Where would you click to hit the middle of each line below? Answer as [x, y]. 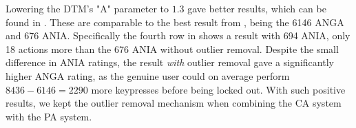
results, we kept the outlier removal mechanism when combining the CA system [174, 103]
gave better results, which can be [257, 8]
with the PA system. [49, 116]
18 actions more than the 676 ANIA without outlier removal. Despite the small [172, 49]
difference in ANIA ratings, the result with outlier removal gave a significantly [170, 62]
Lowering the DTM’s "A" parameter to [87, 8]
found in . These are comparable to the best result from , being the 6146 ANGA [175, 22]
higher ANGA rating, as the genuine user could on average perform [148, 75]
